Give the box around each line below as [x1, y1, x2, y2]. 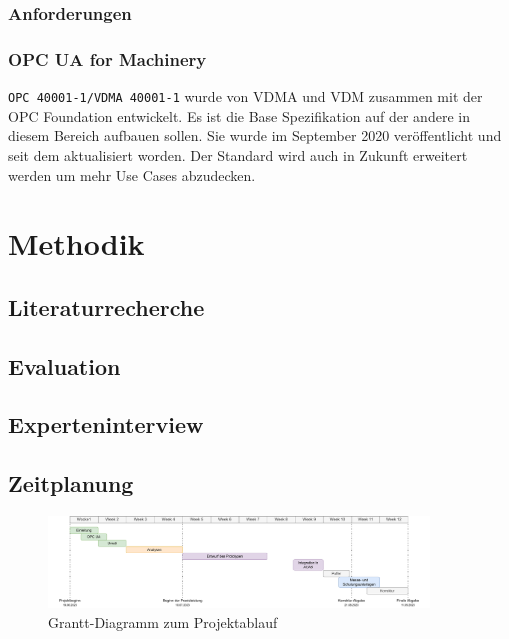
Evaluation [8, 350, 121, 381]
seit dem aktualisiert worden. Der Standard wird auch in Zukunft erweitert [8, 144, 468, 165]
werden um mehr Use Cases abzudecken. [8, 164, 256, 185]
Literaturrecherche [8, 291, 205, 322]
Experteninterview [8, 409, 204, 440]
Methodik [8, 223, 145, 264]
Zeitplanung [8, 468, 134, 499]
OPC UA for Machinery [8, 46, 207, 71]
